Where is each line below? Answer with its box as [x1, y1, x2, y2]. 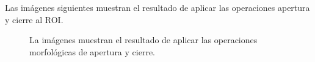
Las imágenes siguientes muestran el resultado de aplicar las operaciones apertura [5, 1, 310, 13]
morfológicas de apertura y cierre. [29, 45, 155, 58]
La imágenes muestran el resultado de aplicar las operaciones [29, 33, 258, 46]
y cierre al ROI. [5, 13, 63, 26]
